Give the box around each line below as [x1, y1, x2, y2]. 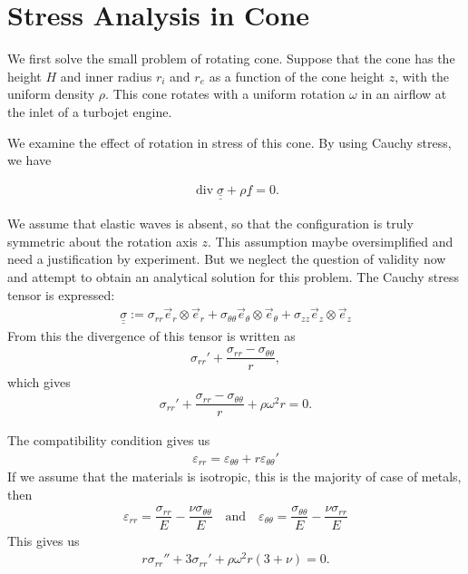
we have [7, 151, 52, 170]
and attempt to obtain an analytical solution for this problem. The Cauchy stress [7, 267, 459, 286]
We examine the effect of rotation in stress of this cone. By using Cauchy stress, [7, 132, 452, 151]
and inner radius [60, 66, 152, 85]
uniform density [7, 84, 95, 103]
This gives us [7, 530, 80, 550]
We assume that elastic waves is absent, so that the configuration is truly [7, 214, 414, 233]
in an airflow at [361, 84, 447, 103]
